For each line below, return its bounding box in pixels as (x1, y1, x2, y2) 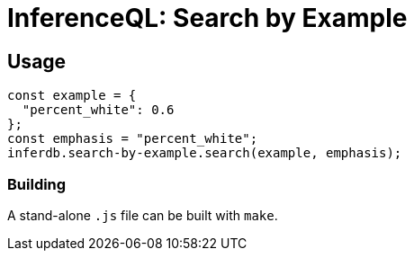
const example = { (7, 88, 137, 103)
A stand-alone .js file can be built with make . (7, 207, 278, 223)
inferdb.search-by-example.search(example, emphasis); (7, 146, 402, 161)
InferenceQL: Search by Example (7, 3, 408, 33)
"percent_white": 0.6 (22, 102, 175, 118)
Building (7, 174, 67, 193)
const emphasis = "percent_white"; (7, 131, 258, 147)
